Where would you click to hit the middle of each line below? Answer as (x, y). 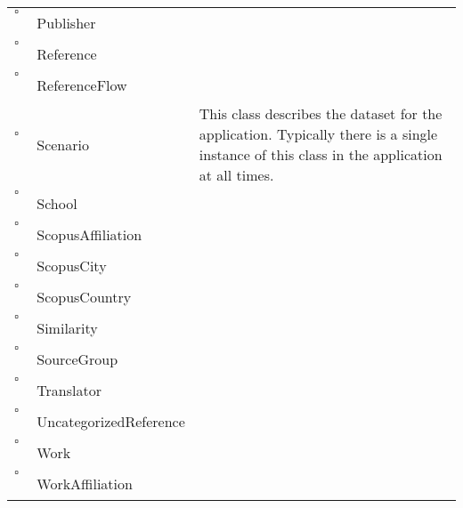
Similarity (67, 328)
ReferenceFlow (82, 85)
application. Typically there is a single (318, 134)
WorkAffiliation (85, 484)
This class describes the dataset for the (321, 113)
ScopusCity (72, 266)
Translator (69, 390)
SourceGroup (77, 359)
